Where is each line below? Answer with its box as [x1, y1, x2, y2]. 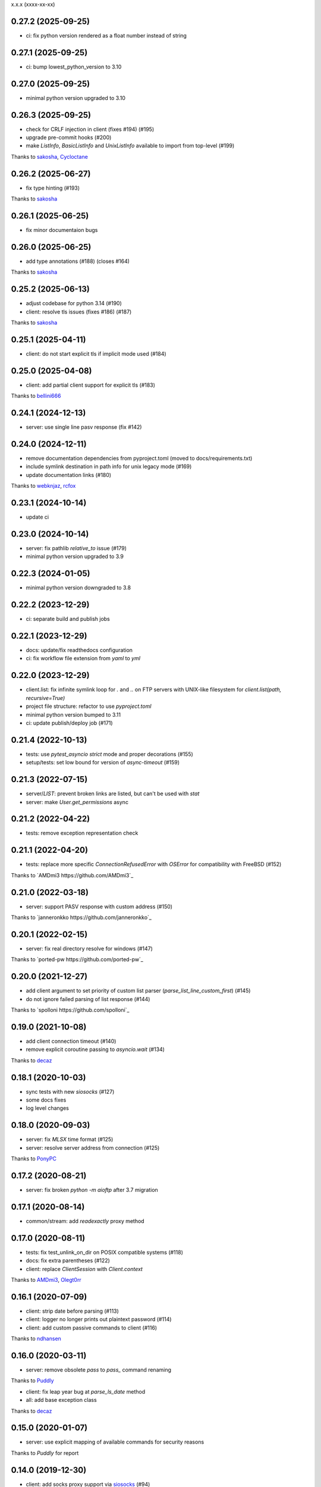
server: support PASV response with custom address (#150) [26, 903, 172, 910]
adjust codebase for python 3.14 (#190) [26, 300, 122, 307]
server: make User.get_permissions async [26, 798, 129, 805]
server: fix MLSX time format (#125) [26, 1136, 114, 1143]
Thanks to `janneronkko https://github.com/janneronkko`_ [11, 914, 152, 921]
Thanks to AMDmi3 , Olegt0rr [11, 1276, 81, 1283]
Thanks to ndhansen [11, 1335, 62, 1342]
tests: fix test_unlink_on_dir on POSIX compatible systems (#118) [26, 1248, 184, 1256]
